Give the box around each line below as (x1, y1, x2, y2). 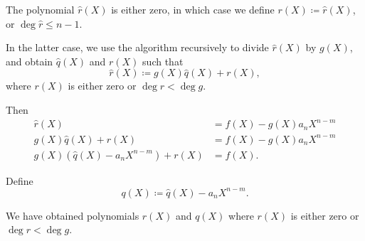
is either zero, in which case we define (111, 2, 275, 16)
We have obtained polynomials (6, 208, 139, 223)
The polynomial (6, 2, 75, 16)
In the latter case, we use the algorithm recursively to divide (6, 40, 269, 55)
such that (142, 53, 184, 68)
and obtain (6, 53, 53, 68)
